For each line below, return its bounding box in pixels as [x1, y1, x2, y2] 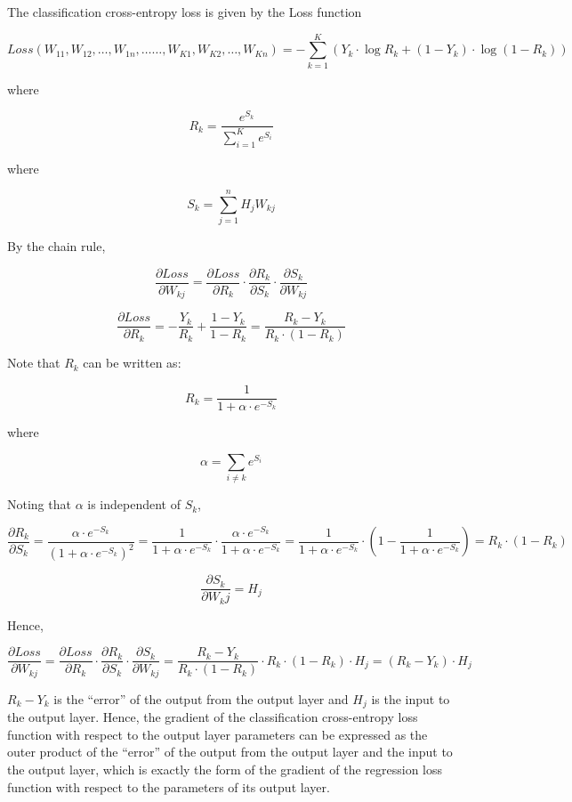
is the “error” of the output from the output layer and [53, 689, 349, 708]
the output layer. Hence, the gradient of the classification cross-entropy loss [7, 708, 418, 726]
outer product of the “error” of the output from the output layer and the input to [7, 742, 453, 761]
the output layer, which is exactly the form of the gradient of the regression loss [7, 760, 443, 778]
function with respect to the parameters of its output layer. [7, 777, 330, 796]
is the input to [371, 689, 450, 708]
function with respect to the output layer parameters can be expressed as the [7, 725, 428, 743]
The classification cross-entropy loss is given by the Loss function [7, 3, 362, 20]
